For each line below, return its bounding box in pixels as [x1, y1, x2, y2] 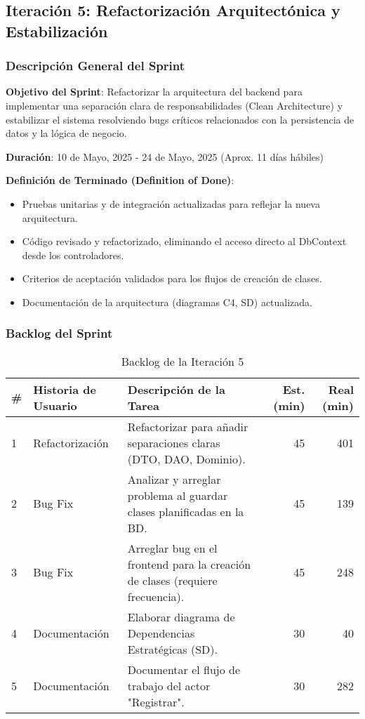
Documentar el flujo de [127, 661, 241, 678]
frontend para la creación [127, 555, 251, 572]
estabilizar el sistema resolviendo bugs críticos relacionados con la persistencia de [6, 112, 354, 126]
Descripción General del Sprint [6, 57, 185, 74]
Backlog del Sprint [6, 324, 113, 342]
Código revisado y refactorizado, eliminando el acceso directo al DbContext [22, 234, 347, 249]
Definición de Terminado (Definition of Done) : [6, 173, 234, 187]
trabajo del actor [127, 677, 211, 694]
